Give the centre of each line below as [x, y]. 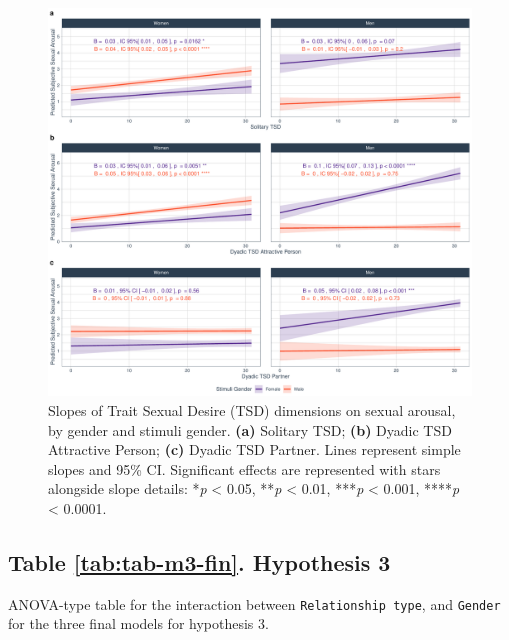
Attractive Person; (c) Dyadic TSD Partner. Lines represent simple [254, 449]
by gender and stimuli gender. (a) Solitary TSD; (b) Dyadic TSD [250, 429]
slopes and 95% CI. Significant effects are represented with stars [244, 468]
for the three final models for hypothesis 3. [138, 623]
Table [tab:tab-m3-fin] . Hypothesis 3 [199, 561]
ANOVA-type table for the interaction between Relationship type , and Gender [254, 603]
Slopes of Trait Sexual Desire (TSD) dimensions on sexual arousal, [252, 409]
